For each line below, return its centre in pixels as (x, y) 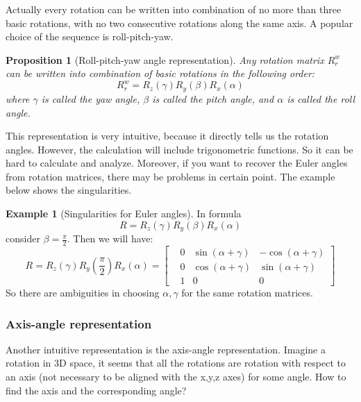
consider (23, 238)
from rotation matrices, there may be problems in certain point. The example (170, 176)
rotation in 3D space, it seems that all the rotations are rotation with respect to (176, 363)
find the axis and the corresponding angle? (96, 390)
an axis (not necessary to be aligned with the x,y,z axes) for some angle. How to (176, 377)
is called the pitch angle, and (213, 98)
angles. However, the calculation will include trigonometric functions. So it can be (179, 149)
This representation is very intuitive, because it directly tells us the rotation (167, 136)
